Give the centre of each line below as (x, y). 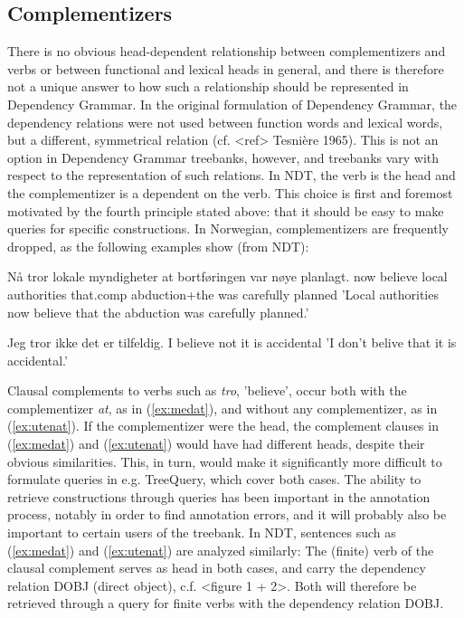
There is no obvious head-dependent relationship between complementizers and (227, 51)
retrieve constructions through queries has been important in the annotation (219, 496)
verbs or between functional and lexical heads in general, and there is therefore (226, 68)
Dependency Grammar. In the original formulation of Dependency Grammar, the (232, 104)
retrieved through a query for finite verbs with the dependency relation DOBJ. (226, 603)
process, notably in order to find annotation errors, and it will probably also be (227, 514)
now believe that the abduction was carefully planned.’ (158, 312)
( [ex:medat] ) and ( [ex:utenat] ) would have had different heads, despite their (216, 444)
